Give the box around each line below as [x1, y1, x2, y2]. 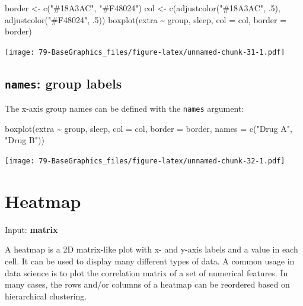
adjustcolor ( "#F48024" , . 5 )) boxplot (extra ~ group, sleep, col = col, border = [5, 13, 287, 26]
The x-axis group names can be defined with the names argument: [5, 102, 244, 115]
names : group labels [5, 74, 122, 92]
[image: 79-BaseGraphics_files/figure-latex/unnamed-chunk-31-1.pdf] [5, 48, 285, 56]
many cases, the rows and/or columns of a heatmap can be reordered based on [5, 278, 290, 291]
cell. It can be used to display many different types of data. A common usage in [5, 255, 295, 267]
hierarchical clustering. [5, 289, 87, 302]
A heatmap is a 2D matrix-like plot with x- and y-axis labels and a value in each [5, 243, 298, 255]
